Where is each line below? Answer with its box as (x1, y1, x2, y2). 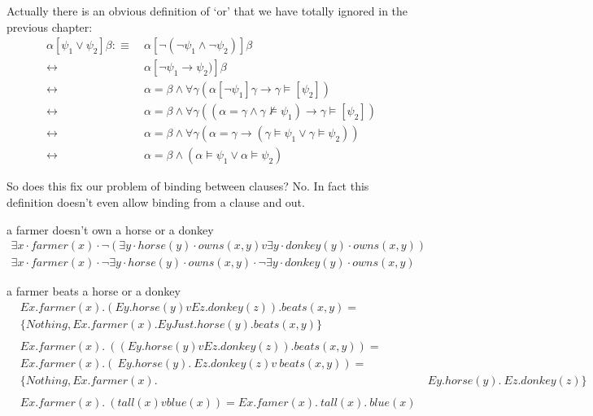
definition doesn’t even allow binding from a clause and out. (7, 193, 305, 210)
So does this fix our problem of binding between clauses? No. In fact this (7, 177, 369, 195)
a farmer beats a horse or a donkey (7, 282, 181, 300)
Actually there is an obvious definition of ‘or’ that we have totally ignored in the (7, 2, 408, 19)
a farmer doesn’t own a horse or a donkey (7, 221, 214, 238)
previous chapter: (7, 18, 93, 35)
